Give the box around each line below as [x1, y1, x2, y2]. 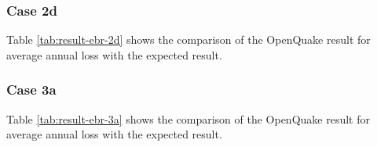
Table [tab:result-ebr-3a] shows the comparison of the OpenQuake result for [6, 110, 370, 127]
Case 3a [6, 80, 57, 99]
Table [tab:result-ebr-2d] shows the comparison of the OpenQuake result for [6, 31, 371, 48]
